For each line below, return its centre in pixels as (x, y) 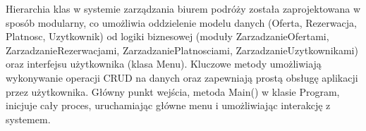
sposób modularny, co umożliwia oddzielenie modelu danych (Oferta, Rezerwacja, (181, 22)
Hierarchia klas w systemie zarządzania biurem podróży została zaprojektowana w (183, 8)
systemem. (28, 119)
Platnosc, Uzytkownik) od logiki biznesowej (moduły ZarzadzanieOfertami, (167, 36)
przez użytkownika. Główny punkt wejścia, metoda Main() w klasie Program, (173, 91)
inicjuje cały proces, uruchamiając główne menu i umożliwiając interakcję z (168, 105)
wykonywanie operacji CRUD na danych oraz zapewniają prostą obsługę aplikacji (182, 77)
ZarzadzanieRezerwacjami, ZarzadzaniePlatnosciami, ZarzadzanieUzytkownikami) (182, 50)
